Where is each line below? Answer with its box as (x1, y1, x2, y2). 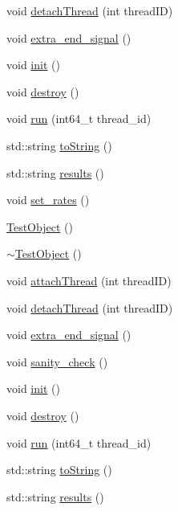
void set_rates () (6, 191, 90, 208)
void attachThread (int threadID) (6, 272, 172, 288)
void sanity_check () (6, 353, 108, 370)
